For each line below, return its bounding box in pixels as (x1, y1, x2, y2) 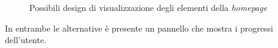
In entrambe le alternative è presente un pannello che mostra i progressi (5, 21, 273, 34)
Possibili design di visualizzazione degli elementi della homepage (29, 1, 268, 13)
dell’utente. (5, 33, 47, 46)
